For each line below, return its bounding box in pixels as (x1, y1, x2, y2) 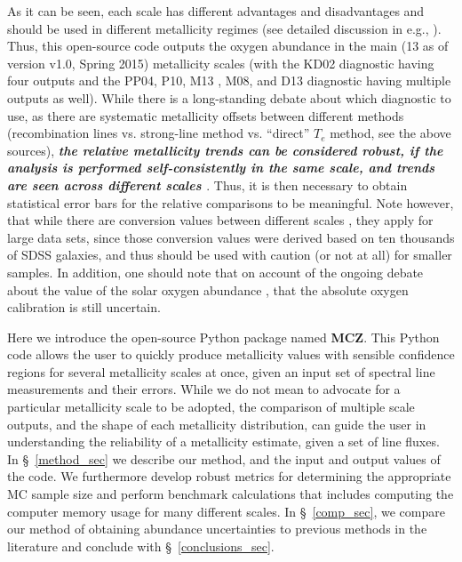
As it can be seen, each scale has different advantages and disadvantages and (7, 2, 425, 20)
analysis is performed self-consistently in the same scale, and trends (7, 158, 435, 177)
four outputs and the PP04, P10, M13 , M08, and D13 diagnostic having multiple (7, 71, 451, 90)
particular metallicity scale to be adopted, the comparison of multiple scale (7, 397, 415, 416)
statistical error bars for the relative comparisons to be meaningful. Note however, (7, 193, 454, 212)
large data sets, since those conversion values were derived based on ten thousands (7, 228, 455, 246)
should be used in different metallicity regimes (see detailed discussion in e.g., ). (7, 19, 442, 37)
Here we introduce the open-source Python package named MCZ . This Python (7, 327, 440, 346)
